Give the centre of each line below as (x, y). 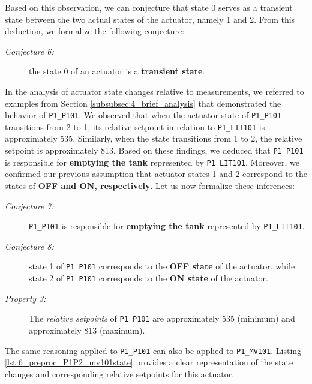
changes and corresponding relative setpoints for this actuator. (120, 373)
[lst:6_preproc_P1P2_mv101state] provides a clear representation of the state (149, 362)
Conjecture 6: (29, 51)
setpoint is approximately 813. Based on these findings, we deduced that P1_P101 (154, 150)
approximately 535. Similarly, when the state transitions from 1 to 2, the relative (154, 138)
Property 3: (25, 298)
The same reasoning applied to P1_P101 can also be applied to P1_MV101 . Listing (153, 350)
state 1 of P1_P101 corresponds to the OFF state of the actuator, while (162, 266)
